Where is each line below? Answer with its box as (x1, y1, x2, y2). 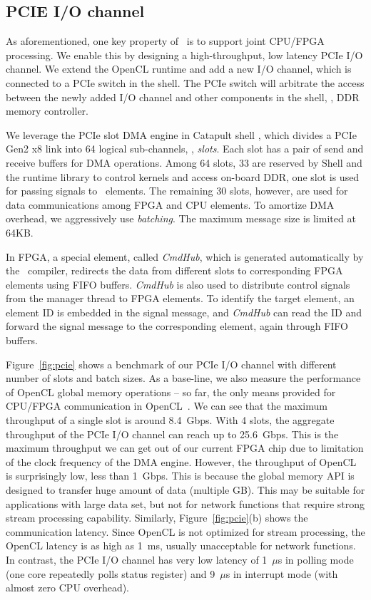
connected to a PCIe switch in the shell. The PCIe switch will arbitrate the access (6, 75, 365, 90)
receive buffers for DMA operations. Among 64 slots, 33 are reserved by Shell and (6, 155, 362, 170)
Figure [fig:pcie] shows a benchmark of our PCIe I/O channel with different (6, 356, 337, 371)
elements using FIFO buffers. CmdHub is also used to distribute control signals (6, 276, 350, 291)
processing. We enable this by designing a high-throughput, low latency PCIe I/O (6, 47, 363, 62)
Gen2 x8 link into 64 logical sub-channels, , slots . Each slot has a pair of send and (6, 141, 364, 156)
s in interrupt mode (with (225, 566, 338, 581)
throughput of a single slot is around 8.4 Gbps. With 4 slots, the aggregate (6, 413, 335, 428)
